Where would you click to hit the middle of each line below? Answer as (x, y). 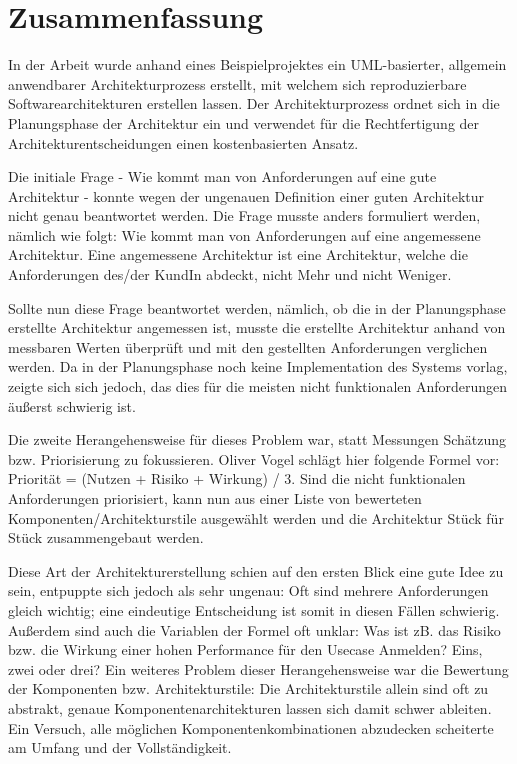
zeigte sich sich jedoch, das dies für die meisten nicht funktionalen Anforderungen (258, 386)
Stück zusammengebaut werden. (106, 537)
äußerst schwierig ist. (72, 405)
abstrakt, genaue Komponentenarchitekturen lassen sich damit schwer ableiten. (250, 707)
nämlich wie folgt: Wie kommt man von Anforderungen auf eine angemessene (244, 234)
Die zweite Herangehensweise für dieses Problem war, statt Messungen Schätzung (257, 439)
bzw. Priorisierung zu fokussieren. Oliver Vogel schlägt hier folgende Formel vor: (254, 458)
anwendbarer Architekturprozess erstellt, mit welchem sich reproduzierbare (237, 83)
